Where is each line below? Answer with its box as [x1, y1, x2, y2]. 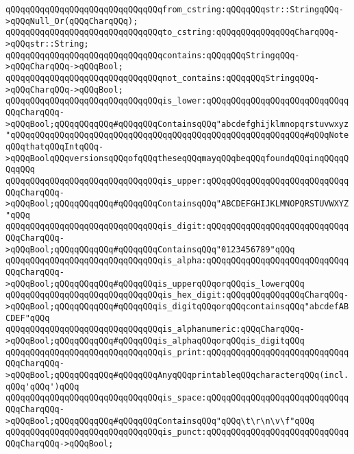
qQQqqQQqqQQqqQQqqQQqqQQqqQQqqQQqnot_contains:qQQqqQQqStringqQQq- [5, 73, 320, 83]
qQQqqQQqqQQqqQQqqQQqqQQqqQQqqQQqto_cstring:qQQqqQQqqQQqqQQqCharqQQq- [5, 27, 339, 38]
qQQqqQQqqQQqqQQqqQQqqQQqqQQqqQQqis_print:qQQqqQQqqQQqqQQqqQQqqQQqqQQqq [5, 347, 349, 357]
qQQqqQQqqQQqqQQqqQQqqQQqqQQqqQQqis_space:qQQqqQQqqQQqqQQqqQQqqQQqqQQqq [5, 393, 349, 403]
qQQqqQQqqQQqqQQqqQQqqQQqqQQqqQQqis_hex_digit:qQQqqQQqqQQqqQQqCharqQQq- [5, 290, 349, 300]
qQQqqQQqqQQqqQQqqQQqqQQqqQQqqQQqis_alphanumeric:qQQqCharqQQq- [5, 324, 305, 335]
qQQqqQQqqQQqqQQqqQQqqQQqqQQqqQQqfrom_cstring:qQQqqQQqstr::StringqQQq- [5, 5, 344, 14]
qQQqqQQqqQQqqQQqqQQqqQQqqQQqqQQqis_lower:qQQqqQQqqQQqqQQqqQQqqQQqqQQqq [5, 96, 349, 106]
